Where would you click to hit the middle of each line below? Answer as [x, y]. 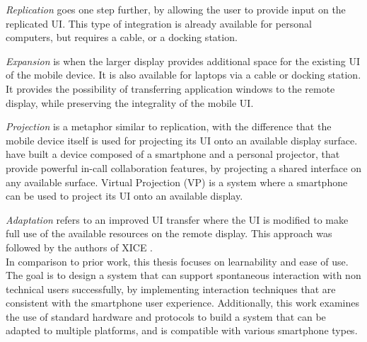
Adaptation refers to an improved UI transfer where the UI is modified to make [177, 219]
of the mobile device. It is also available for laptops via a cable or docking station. [183, 75]
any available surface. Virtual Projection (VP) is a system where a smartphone [177, 182]
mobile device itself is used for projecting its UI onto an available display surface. [182, 140]
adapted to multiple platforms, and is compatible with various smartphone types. [182, 330]
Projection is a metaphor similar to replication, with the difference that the [169, 126]
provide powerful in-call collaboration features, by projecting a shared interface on [183, 167]
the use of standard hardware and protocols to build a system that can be [166, 316]
